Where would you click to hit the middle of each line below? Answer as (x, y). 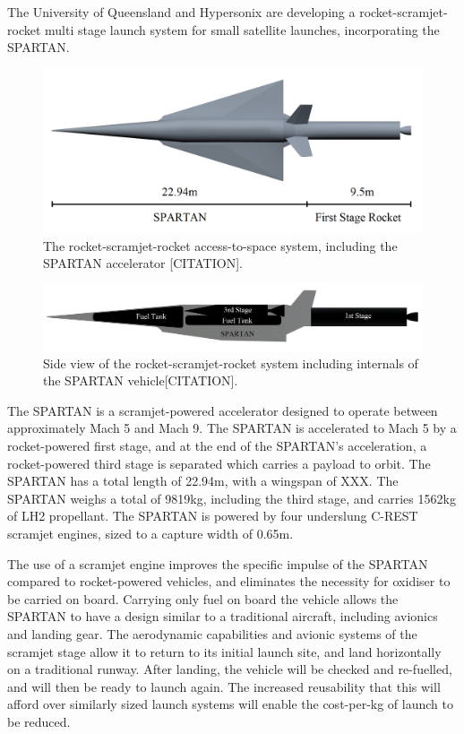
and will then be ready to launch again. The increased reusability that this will (224, 686)
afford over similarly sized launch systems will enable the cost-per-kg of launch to (230, 704)
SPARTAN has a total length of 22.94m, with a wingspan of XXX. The (203, 481)
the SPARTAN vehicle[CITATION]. (141, 380)
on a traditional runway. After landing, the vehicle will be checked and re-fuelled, (230, 669)
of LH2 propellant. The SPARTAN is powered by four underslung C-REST (213, 516)
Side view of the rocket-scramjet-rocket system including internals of (231, 363)
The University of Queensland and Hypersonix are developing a (181, 12)
